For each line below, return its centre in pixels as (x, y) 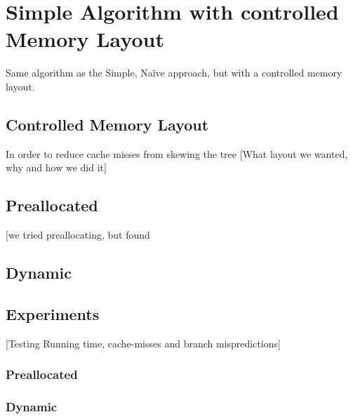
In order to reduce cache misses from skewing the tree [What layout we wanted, (177, 153)
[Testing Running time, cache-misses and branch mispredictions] (143, 343)
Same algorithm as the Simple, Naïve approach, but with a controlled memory (174, 73)
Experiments (53, 313)
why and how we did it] (56, 167)
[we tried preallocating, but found (78, 235)
